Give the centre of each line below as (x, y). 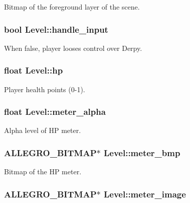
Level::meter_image (145, 194)
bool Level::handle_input (56, 29)
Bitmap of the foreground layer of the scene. (72, 7)
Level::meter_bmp (142, 152)
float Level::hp (34, 70)
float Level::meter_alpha (55, 112)
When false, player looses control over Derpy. (73, 48)
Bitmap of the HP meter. (43, 172)
